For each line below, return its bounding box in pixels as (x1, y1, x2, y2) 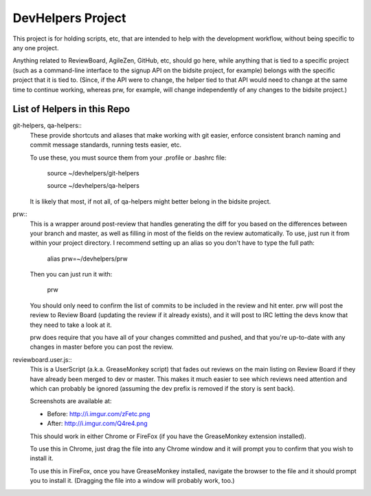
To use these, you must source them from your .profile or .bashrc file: (30, 153, 227, 162)
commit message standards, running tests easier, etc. (30, 141, 182, 149)
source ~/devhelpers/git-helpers (47, 169, 140, 177)
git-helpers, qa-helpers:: (12, 121, 82, 130)
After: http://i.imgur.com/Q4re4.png (47, 420, 148, 428)
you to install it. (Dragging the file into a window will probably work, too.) (30, 477, 235, 485)
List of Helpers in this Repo (12, 103, 131, 115)
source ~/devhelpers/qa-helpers (47, 182, 140, 190)
